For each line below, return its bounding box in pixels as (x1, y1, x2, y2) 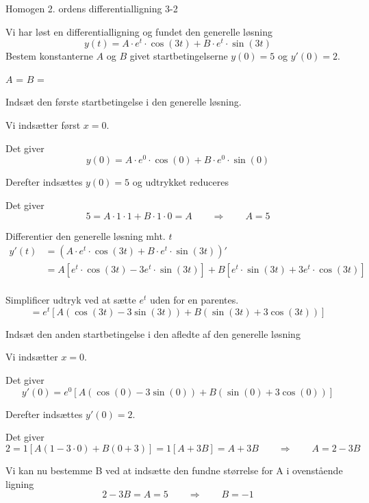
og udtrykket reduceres (132, 175, 229, 189)
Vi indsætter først (5, 118, 81, 132)
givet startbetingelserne (129, 49, 228, 63)
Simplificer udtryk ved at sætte (5, 293, 136, 307)
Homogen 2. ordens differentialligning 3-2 (5, 1, 178, 15)
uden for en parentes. (149, 293, 239, 307)
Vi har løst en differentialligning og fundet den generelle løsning (5, 24, 272, 38)
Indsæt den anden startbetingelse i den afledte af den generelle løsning (5, 326, 301, 341)
